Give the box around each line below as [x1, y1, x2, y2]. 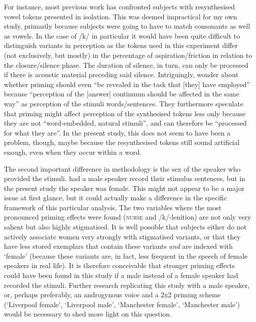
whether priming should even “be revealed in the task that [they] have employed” [4, 79, 250, 89]
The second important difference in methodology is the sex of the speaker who [4, 163, 241, 174]
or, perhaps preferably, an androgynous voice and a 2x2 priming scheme [4, 289, 221, 300]
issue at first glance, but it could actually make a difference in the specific [4, 192, 227, 203]
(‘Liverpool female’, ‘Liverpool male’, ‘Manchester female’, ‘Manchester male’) [4, 299, 240, 309]
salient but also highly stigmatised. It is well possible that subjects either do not [4, 222, 247, 232]
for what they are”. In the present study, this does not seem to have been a [4, 127, 230, 138]
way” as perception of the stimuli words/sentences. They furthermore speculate [4, 98, 244, 108]
